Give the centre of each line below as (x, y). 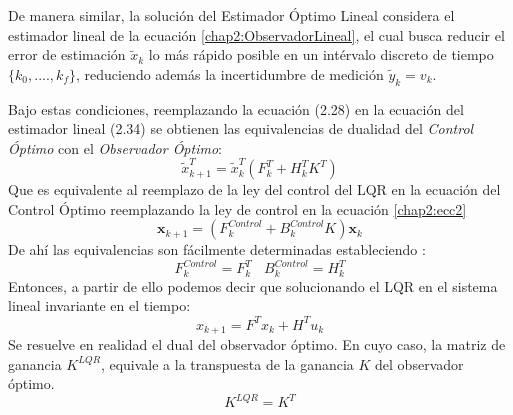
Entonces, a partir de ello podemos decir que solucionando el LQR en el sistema (253, 285)
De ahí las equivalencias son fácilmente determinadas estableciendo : (217, 249)
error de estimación (67, 54)
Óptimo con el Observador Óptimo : (115, 147)
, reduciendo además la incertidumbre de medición (229, 73)
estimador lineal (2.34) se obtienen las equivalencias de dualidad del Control (241, 128)
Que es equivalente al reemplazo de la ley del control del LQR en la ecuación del (254, 189)
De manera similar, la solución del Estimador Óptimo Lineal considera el (231, 15)
